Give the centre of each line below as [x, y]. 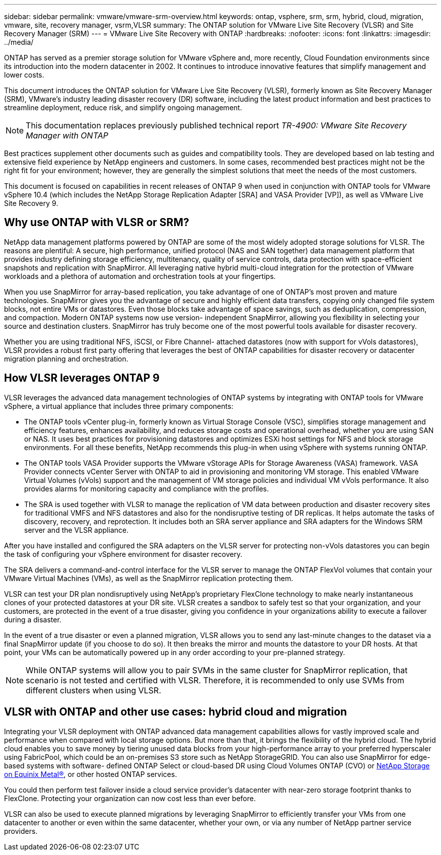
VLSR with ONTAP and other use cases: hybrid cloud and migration [176, 712]
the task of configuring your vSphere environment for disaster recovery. [123, 554]
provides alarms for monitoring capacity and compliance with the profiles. [147, 488]
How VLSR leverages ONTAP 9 [82, 378]
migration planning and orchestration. [66, 359]
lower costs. [24, 75]
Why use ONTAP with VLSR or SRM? [97, 223]
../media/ [19, 42]
